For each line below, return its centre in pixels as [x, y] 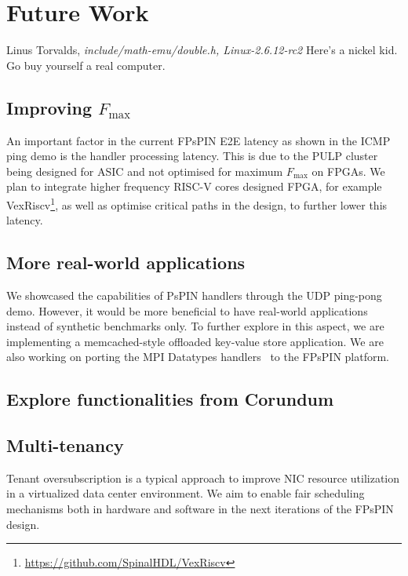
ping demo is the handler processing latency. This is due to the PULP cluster [192, 156]
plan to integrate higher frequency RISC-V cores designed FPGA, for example [194, 186]
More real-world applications [126, 262]
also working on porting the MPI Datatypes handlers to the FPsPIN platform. [198, 357]
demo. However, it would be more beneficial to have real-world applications [187, 310]
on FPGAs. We [348, 171]
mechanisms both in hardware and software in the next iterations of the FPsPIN [200, 509]
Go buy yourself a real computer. [86, 65]
